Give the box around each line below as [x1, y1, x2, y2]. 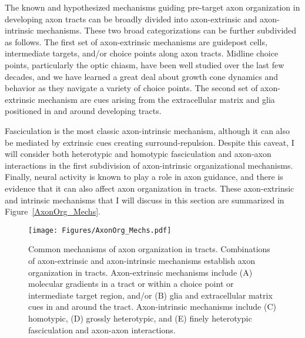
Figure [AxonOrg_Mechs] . [5, 205, 100, 217]
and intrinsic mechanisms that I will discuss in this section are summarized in [5, 193, 284, 206]
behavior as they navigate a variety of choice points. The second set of [5, 82, 258, 94]
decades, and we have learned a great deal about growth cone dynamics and [5, 70, 278, 82]
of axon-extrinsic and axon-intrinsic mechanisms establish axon [28, 254, 255, 266]
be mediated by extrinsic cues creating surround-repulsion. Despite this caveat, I [5, 136, 294, 148]
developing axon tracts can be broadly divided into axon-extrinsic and [5, 12, 257, 25]
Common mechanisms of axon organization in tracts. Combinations [28, 243, 270, 255]
